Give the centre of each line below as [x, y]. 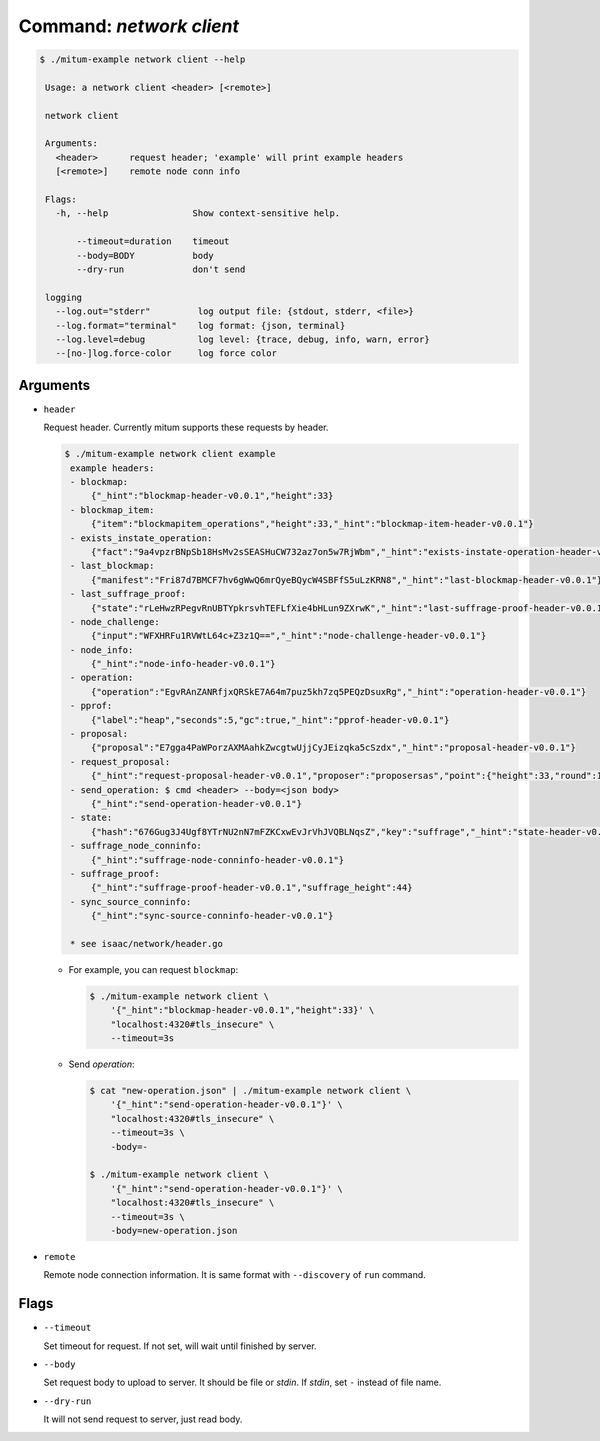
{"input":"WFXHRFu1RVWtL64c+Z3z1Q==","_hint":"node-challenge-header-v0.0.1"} [288, 636]
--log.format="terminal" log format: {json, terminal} [200, 325]
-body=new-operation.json [174, 1230]
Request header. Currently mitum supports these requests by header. [186, 427]
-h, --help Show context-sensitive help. [198, 213]
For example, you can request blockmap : [153, 969]
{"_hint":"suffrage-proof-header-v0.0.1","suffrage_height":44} [251, 888]
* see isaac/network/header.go [147, 943]
